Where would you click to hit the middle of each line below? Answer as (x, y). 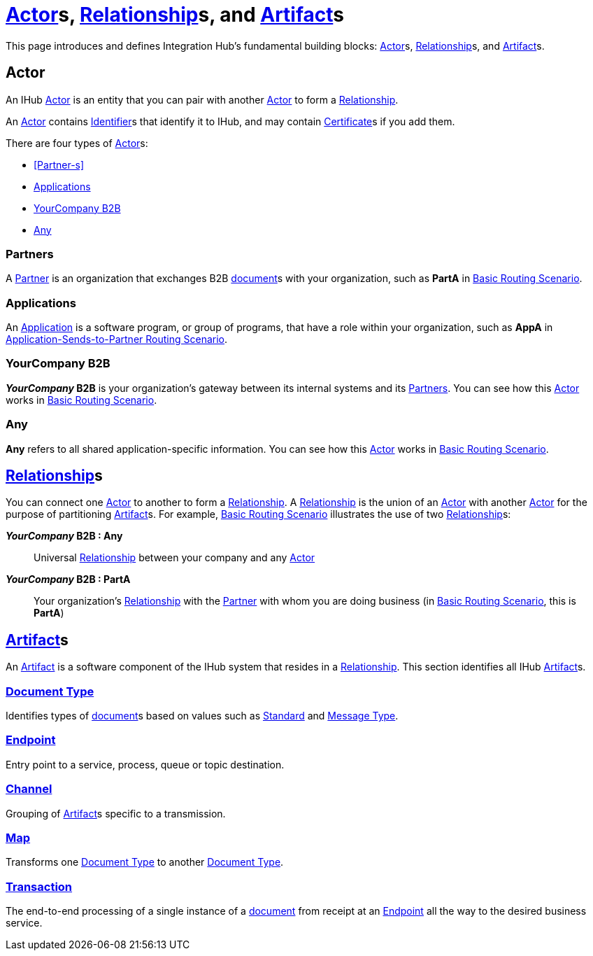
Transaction (39, 886)
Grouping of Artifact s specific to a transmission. (116, 813)
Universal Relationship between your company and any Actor (174, 558)
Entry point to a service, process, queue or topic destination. (145, 764)
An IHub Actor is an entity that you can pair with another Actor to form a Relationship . (202, 99)
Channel (29, 789)
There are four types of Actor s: (77, 143)
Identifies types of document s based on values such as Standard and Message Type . (202, 716)
